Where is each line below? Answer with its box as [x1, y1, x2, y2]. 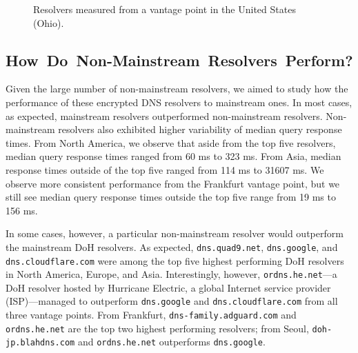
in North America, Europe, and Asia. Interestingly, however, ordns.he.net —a [6, 267, 337, 281]
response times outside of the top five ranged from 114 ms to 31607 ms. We [6, 162, 324, 176]
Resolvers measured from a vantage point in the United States [33, 2, 296, 16]
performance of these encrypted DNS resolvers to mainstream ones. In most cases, [6, 94, 352, 109]
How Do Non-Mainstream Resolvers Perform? [6, 49, 353, 70]
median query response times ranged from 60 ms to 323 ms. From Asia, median [6, 149, 341, 163]
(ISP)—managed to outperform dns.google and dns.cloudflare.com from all [6, 294, 338, 308]
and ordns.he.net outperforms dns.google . [77, 334, 266, 349]
